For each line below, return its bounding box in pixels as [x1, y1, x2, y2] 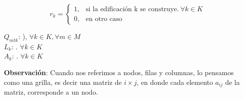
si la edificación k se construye [85, 6, 177, 13]
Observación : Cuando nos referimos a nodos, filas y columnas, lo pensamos [4, 67, 234, 77]
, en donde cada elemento [136, 77, 213, 87]
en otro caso [85, 15, 122, 22]
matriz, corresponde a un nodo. [4, 87, 98, 97]
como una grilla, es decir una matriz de [4, 77, 122, 87]
